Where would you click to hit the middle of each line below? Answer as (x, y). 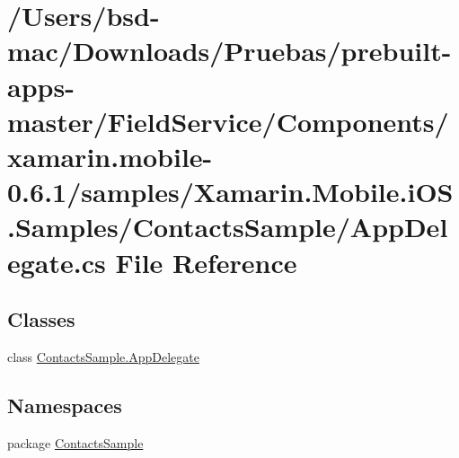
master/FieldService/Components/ (228, 121)
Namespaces (65, 405)
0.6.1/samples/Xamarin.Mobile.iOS (230, 192)
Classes (41, 319)
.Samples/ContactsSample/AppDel (228, 227)
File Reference (206, 262)
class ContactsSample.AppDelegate (103, 356)
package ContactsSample (75, 442)
